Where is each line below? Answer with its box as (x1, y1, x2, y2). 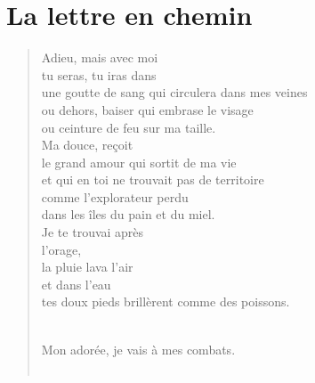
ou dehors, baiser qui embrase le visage (41, 100, 254, 118)
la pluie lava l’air (41, 257, 133, 276)
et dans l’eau (41, 274, 111, 293)
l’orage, (41, 240, 82, 258)
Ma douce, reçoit (41, 135, 133, 154)
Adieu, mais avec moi (41, 48, 158, 67)
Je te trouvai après (41, 223, 144, 241)
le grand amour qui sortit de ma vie (41, 152, 237, 171)
